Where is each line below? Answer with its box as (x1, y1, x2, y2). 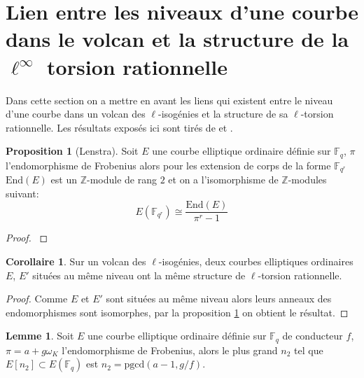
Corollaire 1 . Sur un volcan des (6, 254, 146, 269)
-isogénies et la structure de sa (157, 106, 288, 121)
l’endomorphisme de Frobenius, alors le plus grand (62, 342, 278, 357)
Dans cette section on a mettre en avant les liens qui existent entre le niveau (6, 92, 333, 107)
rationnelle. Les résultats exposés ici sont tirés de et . (6, 120, 233, 134)
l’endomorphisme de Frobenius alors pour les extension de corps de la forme (6, 157, 331, 172)
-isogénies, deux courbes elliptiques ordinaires (158, 254, 353, 269)
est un (50, 172, 78, 187)
